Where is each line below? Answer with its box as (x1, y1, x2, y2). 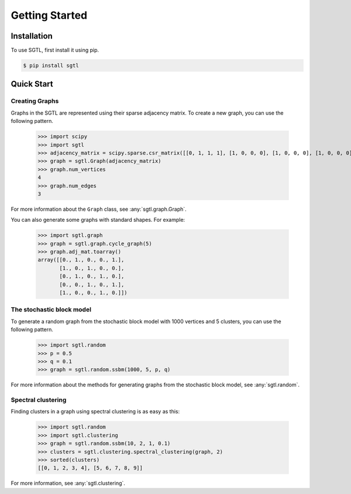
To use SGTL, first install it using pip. (11, 47, 99, 54)
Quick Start (11, 79, 53, 89)
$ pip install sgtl (23, 62, 79, 69)
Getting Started (11, 9, 88, 22)
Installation (11, 31, 53, 41)
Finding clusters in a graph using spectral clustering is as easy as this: (11, 408, 180, 415)
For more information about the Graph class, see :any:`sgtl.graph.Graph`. (11, 205, 187, 212)
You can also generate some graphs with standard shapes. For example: (11, 217, 185, 224)
